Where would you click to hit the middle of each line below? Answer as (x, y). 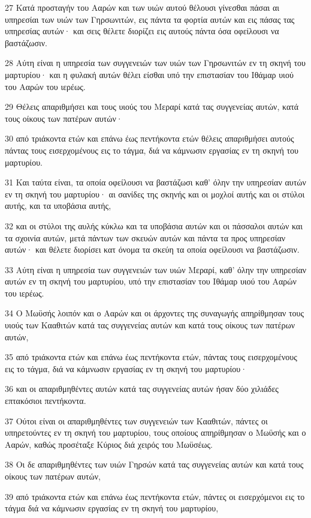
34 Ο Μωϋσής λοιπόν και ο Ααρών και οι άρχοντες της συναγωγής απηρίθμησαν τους (155, 313)
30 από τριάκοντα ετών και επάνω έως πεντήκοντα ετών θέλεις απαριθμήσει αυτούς (150, 138)
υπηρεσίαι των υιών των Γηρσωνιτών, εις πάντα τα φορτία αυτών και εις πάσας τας (150, 19)
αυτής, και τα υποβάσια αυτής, (58, 206)
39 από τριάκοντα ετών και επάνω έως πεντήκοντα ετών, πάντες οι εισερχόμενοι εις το (155, 496)
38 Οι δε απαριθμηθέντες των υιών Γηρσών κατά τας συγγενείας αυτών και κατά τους (154, 464)
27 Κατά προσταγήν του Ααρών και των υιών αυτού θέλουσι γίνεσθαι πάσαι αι (142, 7)
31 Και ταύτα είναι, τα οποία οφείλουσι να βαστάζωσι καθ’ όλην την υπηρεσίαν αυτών (155, 182)
